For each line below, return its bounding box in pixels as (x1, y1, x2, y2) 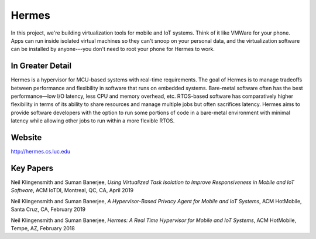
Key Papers (11, 163, 54, 173)
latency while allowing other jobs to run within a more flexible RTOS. (11, 117, 175, 124)
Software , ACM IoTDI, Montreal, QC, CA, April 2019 (11, 187, 134, 194)
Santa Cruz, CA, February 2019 (11, 206, 86, 213)
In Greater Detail (11, 61, 72, 71)
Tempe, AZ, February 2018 (11, 224, 75, 231)
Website (11, 132, 42, 142)
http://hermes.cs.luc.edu (11, 148, 71, 155)
